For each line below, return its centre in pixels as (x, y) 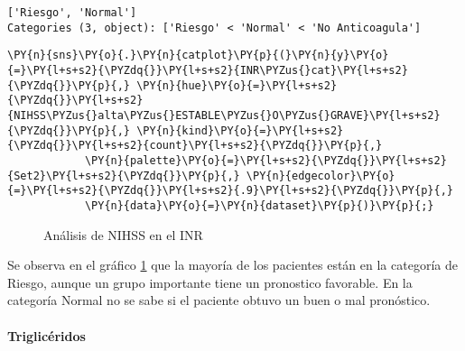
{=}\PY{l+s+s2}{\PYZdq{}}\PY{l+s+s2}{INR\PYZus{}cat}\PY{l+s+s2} (208, 70)
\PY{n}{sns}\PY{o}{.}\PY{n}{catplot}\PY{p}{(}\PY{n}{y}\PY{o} (198, 55)
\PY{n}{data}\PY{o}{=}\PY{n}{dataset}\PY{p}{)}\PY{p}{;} (259, 205)
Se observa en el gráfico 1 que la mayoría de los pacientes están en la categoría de (232, 265)
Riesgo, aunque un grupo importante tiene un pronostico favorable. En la (210, 282)
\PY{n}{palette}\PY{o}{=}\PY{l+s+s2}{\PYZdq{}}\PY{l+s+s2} (265, 160)
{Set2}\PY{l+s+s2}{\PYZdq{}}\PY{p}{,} (124, 175)
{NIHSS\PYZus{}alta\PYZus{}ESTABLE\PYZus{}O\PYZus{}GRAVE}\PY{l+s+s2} (224, 115)
